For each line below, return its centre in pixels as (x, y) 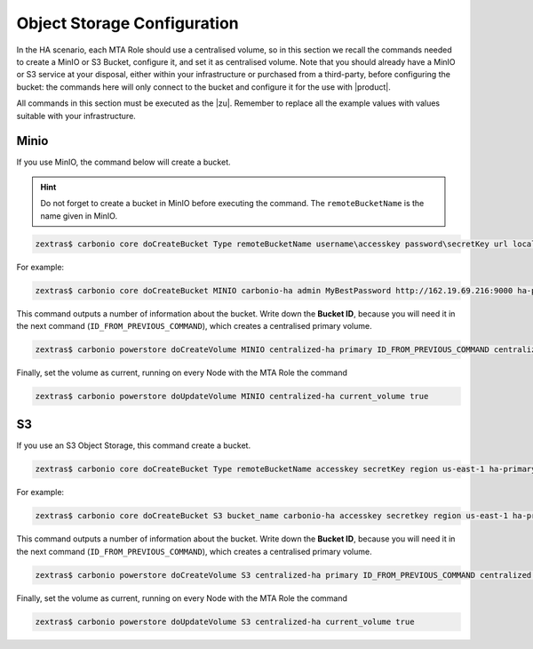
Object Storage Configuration (127, 23)
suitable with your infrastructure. (76, 116)
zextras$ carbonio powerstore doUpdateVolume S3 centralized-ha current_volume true (225, 621)
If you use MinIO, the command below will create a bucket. (123, 162)
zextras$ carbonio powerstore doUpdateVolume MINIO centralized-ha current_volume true (232, 396)
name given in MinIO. (79, 216)
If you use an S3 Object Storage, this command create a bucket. (134, 445)
